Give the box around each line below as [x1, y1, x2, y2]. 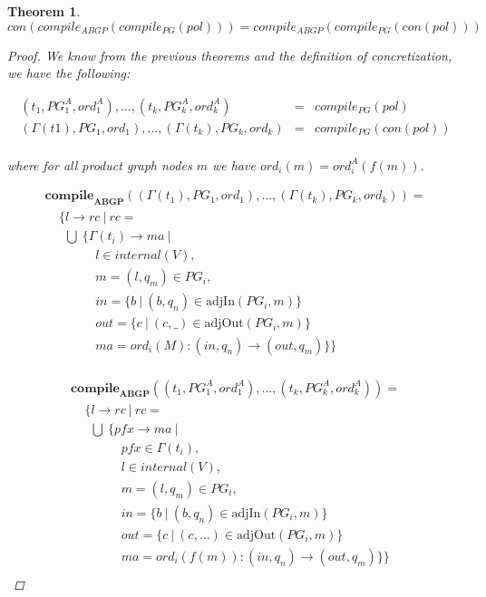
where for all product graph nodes [7, 155, 192, 174]
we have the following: [7, 63, 131, 82]
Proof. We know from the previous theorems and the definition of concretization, [7, 45, 452, 64]
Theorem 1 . [7, 2, 81, 20]
